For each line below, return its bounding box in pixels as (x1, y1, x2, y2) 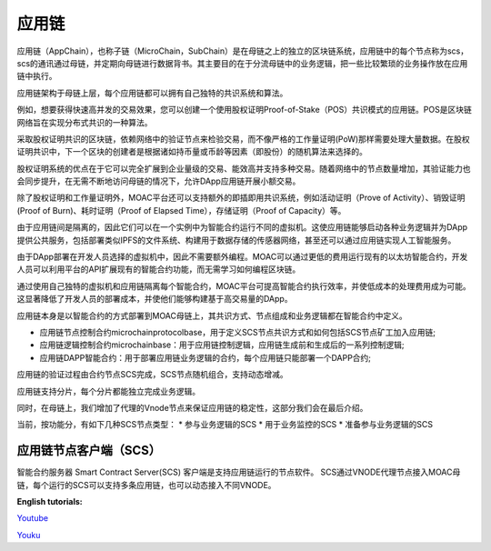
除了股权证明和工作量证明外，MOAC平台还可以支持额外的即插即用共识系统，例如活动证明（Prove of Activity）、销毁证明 (16, 192, 466, 204)
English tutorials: (16, 496, 83, 506)
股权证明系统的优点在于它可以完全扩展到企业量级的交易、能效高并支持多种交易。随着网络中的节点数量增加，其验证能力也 (16, 163, 471, 174)
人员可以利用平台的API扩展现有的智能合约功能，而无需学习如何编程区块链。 (16, 264, 301, 275)
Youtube (16, 513, 49, 524)
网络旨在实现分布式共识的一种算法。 (16, 116, 153, 127)
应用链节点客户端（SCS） (16, 443, 162, 458)
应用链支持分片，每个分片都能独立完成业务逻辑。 (16, 386, 200, 396)
